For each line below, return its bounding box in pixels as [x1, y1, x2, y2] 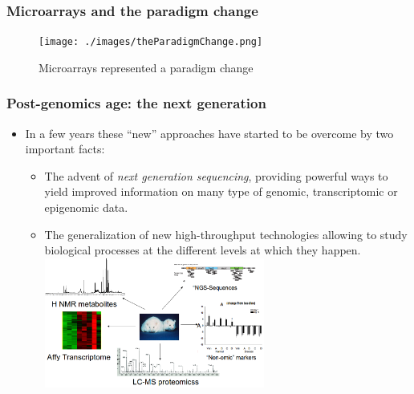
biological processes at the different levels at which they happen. [44, 242, 361, 258]
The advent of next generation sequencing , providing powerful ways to [44, 167, 388, 184]
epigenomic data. [44, 199, 128, 216]
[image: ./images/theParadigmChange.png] [39, 36, 263, 48]
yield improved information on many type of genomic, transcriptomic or [44, 183, 398, 200]
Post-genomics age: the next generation [6, 93, 266, 113]
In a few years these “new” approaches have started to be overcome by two [25, 124, 394, 141]
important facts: [25, 140, 105, 157]
